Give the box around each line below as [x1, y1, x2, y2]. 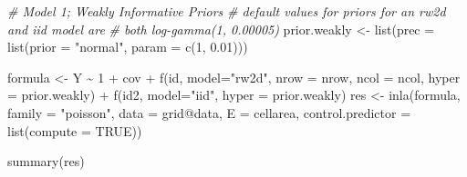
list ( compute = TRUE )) [7, 121, 142, 140]
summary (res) [7, 152, 85, 171]
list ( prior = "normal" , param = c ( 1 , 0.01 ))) [7, 37, 248, 56]
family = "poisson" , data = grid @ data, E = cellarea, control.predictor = [7, 103, 411, 122]
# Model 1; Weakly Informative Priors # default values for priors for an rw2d [7, 2, 446, 20]
